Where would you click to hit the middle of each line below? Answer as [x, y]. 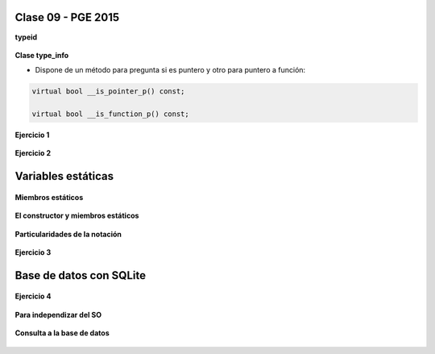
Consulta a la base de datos [62, 333]
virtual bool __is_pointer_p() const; [108, 92]
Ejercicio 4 [33, 296]
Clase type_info [42, 55]
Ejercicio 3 [33, 252]
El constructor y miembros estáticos [77, 216]
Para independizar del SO [58, 314]
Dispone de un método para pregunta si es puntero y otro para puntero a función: [170, 70]
